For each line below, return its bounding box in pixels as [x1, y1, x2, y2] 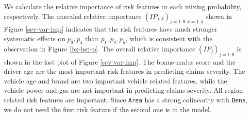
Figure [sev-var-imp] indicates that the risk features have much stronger [4, 24, 218, 34]
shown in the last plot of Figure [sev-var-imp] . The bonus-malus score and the [4, 56, 236, 66]
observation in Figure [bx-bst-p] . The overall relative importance [4, 43, 196, 53]
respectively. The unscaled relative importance [4, 11, 142, 21]
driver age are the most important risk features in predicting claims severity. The [4, 66, 245, 76]
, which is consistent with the [125, 33, 213, 43]
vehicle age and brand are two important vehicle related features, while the [4, 75, 227, 85]
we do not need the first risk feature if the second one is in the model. [4, 104, 212, 114]
